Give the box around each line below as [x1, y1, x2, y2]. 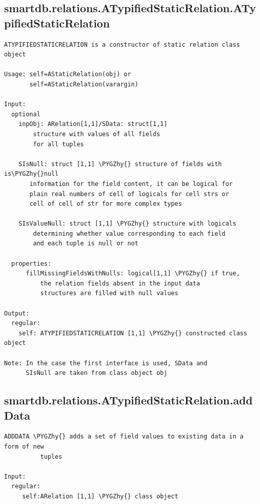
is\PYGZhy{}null [4, 170, 59, 178]
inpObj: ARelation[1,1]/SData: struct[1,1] [18, 120, 168, 128]
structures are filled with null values [40, 290, 178, 297]
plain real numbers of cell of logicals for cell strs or [29, 190, 229, 198]
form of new [4, 443, 44, 450]
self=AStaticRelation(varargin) [29, 80, 138, 88]
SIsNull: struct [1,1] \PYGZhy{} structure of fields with [18, 160, 222, 168]
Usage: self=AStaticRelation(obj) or [4, 71, 131, 78]
